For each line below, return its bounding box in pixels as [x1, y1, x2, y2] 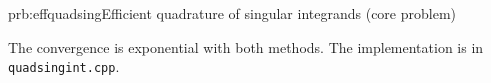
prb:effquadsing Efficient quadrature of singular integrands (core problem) [8, 3, 456, 23]
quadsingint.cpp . [8, 56, 120, 77]
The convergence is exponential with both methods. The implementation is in [8, 36, 484, 57]
